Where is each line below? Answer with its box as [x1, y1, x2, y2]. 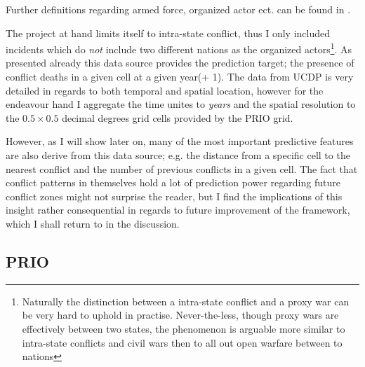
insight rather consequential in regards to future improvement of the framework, [6, 202, 350, 217]
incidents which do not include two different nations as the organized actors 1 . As [6, 40, 352, 56]
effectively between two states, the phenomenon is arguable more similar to [22, 321, 345, 335]
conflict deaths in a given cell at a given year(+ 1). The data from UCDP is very [6, 69, 354, 84]
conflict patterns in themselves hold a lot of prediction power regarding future [6, 175, 340, 190]
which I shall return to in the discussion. [6, 216, 180, 230]
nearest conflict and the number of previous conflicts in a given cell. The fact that [6, 161, 358, 176]
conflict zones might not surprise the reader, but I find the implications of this [6, 188, 343, 203]
